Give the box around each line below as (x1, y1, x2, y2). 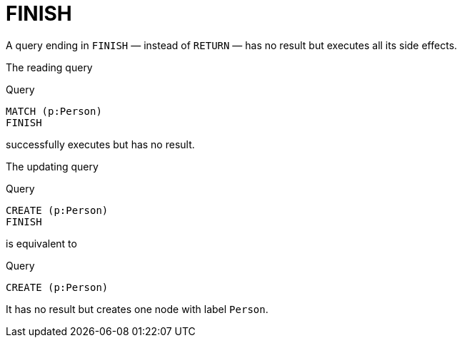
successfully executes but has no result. (6, 138, 195, 150)
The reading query (6, 61, 93, 73)
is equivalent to (6, 237, 77, 250)
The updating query (6, 160, 99, 173)
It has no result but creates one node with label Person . (6, 302, 268, 315)
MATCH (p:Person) (6, 105, 102, 117)
